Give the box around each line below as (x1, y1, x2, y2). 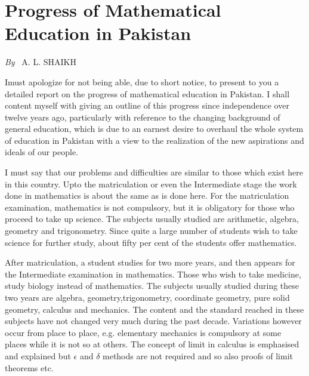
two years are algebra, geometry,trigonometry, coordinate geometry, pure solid (5, 291, 290, 303)
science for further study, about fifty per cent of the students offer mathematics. (5, 236, 297, 248)
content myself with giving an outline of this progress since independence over (5, 99, 289, 112)
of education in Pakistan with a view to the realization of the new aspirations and (5, 134, 304, 146)
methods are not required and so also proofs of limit (103, 349, 293, 362)
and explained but (5, 349, 71, 362)
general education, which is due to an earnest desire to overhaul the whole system (5, 122, 304, 135)
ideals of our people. (5, 146, 79, 158)
